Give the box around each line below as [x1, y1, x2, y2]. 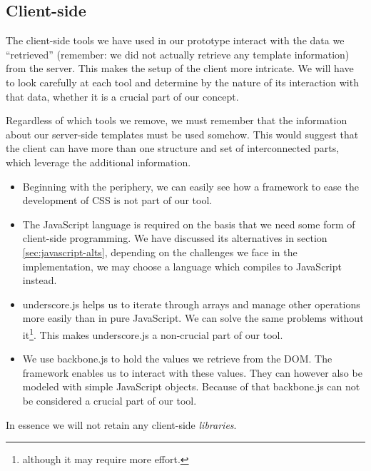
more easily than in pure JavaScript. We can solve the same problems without [22, 310, 364, 325]
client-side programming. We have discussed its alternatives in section [22, 231, 327, 245]
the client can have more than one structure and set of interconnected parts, [6, 141, 340, 156]
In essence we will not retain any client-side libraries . [6, 417, 237, 432]
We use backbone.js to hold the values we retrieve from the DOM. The [22, 351, 332, 366]
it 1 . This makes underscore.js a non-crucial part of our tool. [22, 325, 283, 342]
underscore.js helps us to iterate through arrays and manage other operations [22, 296, 360, 311]
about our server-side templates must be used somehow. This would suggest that [6, 126, 359, 141]
